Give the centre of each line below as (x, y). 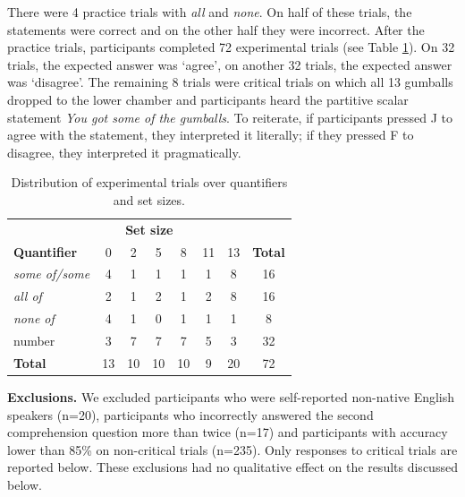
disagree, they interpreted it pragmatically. (124, 152)
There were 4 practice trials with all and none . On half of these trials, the (210, 12)
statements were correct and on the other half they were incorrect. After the (216, 29)
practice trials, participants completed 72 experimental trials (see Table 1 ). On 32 (231, 47)
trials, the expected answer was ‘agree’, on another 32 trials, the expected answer (230, 64)
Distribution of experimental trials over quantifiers (149, 182)
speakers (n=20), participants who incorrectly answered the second (190, 414)
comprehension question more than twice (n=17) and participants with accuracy (228, 432)
